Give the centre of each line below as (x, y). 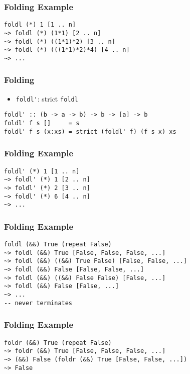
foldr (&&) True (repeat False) (58, 343)
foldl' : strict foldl (47, 98)
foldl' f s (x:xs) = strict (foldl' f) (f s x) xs (90, 131)
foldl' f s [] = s (42, 123)
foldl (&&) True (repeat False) (58, 245)
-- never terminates (38, 303)
